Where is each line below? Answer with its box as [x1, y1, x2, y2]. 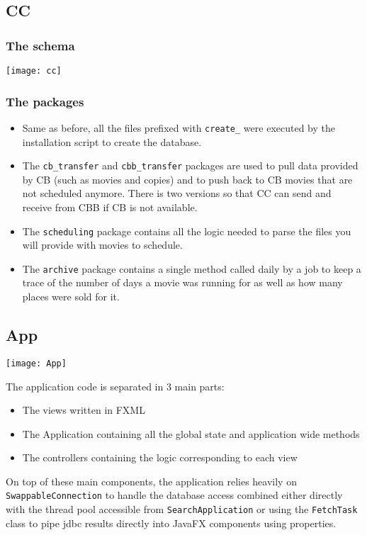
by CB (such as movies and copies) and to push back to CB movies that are [22, 171, 353, 186]
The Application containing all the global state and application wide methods [22, 426, 360, 441]
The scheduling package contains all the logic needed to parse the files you [22, 223, 351, 238]
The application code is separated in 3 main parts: [6, 378, 225, 393]
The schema [6, 36, 75, 54]
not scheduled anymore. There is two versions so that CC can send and [22, 186, 332, 201]
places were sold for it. [22, 289, 120, 304]
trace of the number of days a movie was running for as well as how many [22, 275, 343, 290]
